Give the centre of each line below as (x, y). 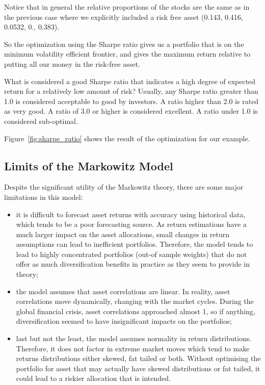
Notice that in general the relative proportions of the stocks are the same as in (127, 7)
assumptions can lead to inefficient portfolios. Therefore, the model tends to (135, 244)
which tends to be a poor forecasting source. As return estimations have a (131, 224)
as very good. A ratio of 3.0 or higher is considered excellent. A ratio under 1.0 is (131, 111)
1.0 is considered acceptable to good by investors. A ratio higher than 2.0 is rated (131, 101)
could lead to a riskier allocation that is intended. (93, 378)
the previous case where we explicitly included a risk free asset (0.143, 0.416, (124, 17)
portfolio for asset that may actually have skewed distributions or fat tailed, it (138, 368)
